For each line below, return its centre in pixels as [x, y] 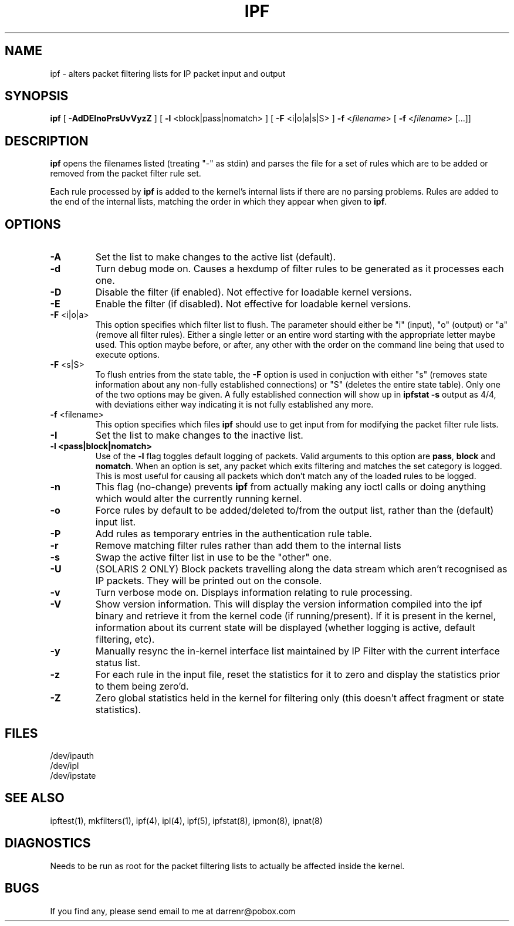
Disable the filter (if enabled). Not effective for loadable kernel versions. [253, 292]
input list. [116, 522]
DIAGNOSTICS [48, 843]
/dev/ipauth [72, 755]
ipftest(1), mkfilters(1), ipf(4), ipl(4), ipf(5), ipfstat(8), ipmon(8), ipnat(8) [186, 820]
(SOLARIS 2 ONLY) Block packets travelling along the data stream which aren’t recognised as [301, 569]
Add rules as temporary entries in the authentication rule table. [234, 534]
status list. [118, 663]
